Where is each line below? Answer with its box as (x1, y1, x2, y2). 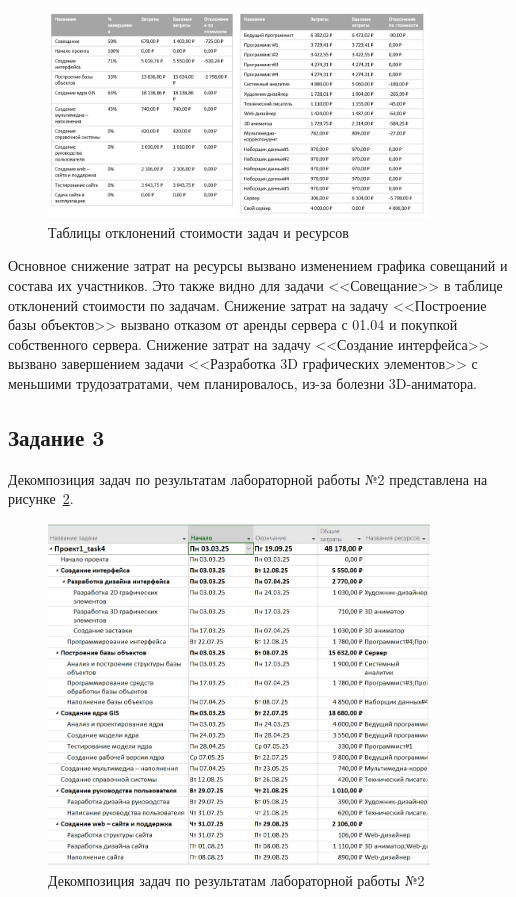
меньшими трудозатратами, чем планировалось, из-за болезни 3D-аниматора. (8, 372, 478, 393)
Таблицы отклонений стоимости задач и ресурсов (48, 221, 349, 242)
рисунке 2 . (8, 488, 74, 509)
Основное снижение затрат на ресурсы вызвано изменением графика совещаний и (8, 255, 508, 276)
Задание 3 (8, 421, 105, 452)
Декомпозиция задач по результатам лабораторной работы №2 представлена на (8, 468, 488, 489)
